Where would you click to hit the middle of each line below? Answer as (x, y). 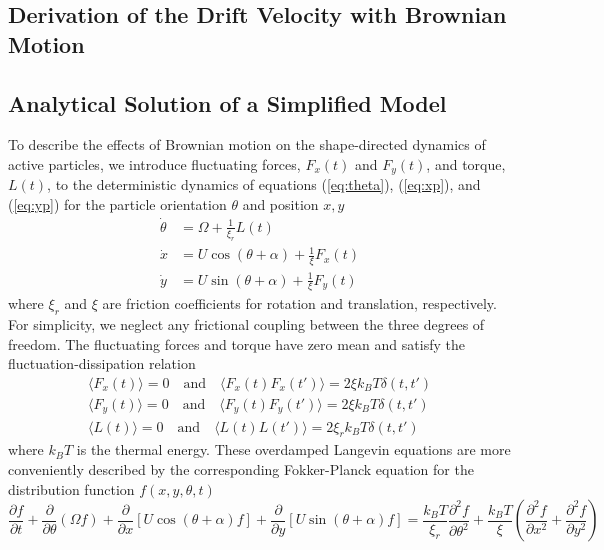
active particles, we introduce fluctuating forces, (154, 163)
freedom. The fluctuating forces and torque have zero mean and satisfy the (236, 343)
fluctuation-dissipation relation (102, 363)
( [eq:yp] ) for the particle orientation (117, 204)
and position (280, 204)
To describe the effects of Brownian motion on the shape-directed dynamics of (247, 144)
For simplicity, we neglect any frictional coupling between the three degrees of (246, 324)
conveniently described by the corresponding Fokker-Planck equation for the (241, 468)
